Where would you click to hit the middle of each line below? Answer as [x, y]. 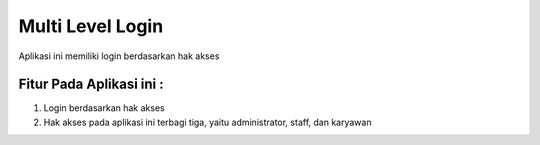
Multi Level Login [91, 26]
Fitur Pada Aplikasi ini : [91, 84]
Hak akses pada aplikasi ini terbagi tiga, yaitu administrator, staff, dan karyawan [207, 122]
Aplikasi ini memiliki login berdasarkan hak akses [119, 56]
